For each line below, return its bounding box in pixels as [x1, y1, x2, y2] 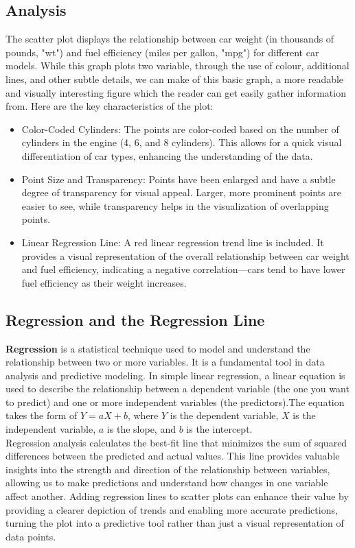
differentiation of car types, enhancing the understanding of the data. [21, 148, 313, 163]
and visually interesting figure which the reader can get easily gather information [5, 85, 346, 99]
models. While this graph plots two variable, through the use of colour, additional [5, 58, 350, 73]
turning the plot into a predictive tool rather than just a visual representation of [5, 516, 344, 530]
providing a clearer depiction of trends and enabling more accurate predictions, [5, 502, 338, 516]
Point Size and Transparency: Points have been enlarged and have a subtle [21, 171, 336, 186]
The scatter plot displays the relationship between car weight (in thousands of [5, 32, 334, 46]
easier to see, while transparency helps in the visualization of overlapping [21, 198, 329, 213]
